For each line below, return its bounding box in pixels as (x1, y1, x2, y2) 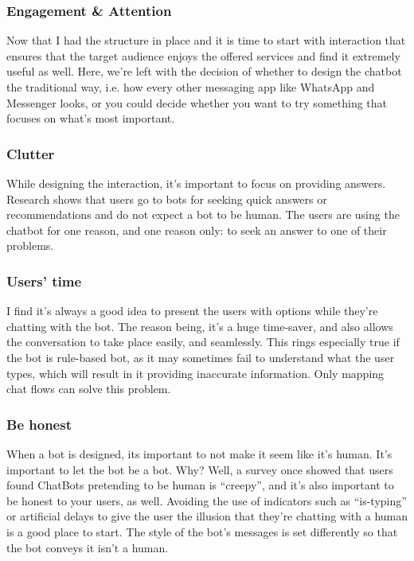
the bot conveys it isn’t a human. (6, 539, 169, 555)
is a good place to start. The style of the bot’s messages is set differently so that (6, 523, 398, 540)
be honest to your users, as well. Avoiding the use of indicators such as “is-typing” (6, 492, 407, 508)
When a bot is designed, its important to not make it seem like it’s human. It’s (6, 445, 393, 462)
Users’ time (6, 271, 82, 290)
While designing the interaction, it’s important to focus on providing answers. (6, 175, 386, 191)
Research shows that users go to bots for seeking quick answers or (6, 190, 327, 207)
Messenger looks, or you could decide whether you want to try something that (6, 94, 388, 111)
